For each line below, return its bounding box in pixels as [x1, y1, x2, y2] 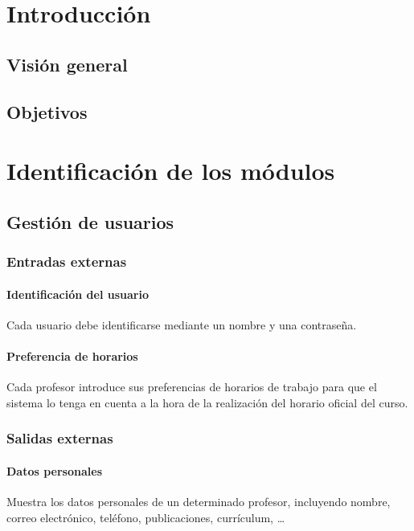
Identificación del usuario [6, 285, 149, 302]
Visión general [6, 51, 128, 76]
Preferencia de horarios [6, 347, 138, 364]
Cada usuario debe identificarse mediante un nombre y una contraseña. [6, 316, 357, 333]
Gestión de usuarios [6, 209, 174, 234]
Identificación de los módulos [6, 154, 335, 187]
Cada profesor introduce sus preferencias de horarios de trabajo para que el [6, 378, 377, 395]
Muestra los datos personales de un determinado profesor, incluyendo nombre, [6, 492, 391, 509]
